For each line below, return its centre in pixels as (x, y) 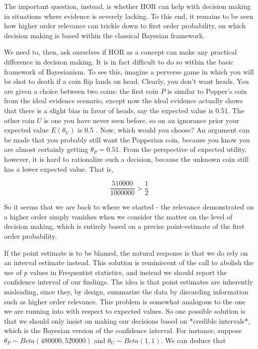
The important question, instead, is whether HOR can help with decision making (128, 6)
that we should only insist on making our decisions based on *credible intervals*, (127, 320)
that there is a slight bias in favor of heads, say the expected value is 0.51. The (124, 110)
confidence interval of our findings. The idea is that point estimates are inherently (129, 282)
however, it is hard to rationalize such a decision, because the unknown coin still (127, 159)
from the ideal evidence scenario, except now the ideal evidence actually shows (124, 101)
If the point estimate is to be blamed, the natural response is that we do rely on (126, 252)
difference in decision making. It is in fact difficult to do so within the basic (119, 61)
